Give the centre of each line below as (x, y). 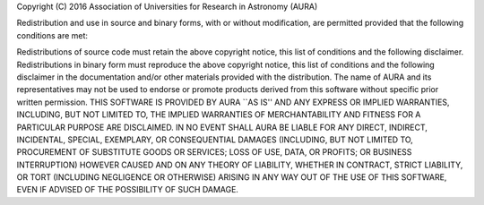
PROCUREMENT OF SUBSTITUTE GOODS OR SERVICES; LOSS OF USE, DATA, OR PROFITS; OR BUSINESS (214, 152)
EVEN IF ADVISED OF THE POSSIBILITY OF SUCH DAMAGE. (128, 190)
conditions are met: (52, 35)
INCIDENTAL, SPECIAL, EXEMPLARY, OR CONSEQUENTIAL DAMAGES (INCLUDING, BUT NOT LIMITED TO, (215, 140)
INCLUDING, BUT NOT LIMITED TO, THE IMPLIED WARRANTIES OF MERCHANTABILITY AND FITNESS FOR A (219, 115)
